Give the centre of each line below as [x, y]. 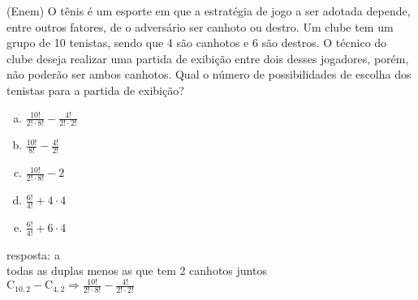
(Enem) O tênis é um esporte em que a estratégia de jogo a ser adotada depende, [209, 11]
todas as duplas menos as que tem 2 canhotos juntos [137, 270]
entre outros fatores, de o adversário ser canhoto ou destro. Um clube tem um [200, 26]
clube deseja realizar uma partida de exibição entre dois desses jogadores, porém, [208, 58]
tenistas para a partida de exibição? [95, 90]
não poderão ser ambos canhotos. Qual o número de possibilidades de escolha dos [209, 74]
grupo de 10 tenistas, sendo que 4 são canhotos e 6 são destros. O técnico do [197, 43]
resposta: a [33, 254]
